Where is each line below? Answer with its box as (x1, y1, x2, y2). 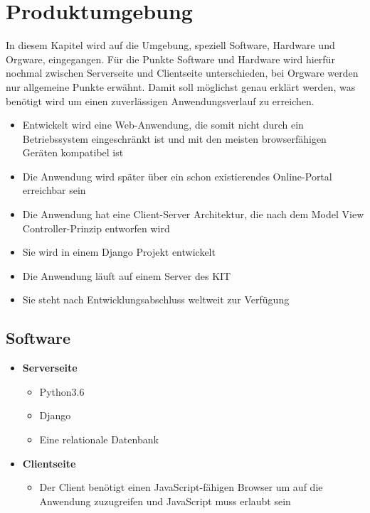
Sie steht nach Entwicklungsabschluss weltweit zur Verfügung (22, 292, 290, 307)
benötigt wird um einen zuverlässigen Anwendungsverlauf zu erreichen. (6, 93, 314, 108)
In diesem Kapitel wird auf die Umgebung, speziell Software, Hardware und (6, 38, 335, 53)
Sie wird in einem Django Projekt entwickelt (22, 244, 216, 259)
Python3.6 (39, 384, 85, 399)
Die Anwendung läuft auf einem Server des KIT (22, 268, 231, 283)
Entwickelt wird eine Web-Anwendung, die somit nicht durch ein (22, 117, 304, 132)
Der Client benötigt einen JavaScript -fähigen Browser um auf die (39, 480, 323, 495)
